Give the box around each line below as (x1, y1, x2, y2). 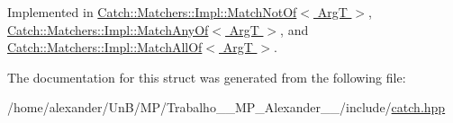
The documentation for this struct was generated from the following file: (7, 67, 406, 86)
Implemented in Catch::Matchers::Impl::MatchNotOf (7, 3, 297, 21)
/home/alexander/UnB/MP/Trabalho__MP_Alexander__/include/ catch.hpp (7, 98, 446, 117)
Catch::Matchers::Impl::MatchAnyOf (7, 20, 209, 39)
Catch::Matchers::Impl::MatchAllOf (7, 38, 203, 57)
